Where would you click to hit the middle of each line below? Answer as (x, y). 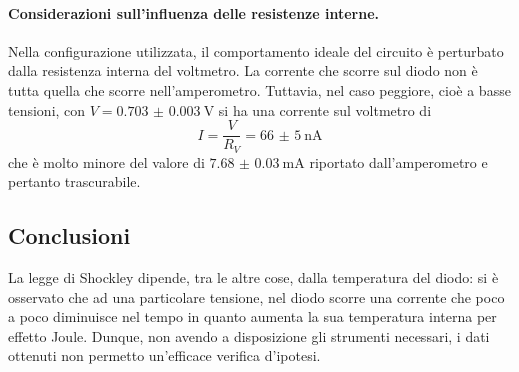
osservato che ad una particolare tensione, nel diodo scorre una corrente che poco (256, 296)
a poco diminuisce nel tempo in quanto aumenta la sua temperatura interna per (252, 316)
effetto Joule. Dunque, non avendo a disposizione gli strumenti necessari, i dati (249, 335)
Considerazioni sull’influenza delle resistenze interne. (194, 12)
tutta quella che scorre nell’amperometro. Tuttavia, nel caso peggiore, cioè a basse (259, 89)
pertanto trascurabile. (74, 181)
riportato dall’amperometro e (398, 161)
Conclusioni (69, 235)
